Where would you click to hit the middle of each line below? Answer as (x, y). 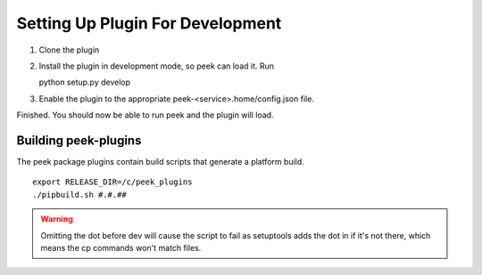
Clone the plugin (69, 50)
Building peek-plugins (79, 140)
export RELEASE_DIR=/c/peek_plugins (112, 182)
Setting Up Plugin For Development (149, 23)
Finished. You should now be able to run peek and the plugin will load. (145, 115)
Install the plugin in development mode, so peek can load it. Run (157, 66)
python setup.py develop (85, 82)
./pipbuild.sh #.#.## (79, 194)
